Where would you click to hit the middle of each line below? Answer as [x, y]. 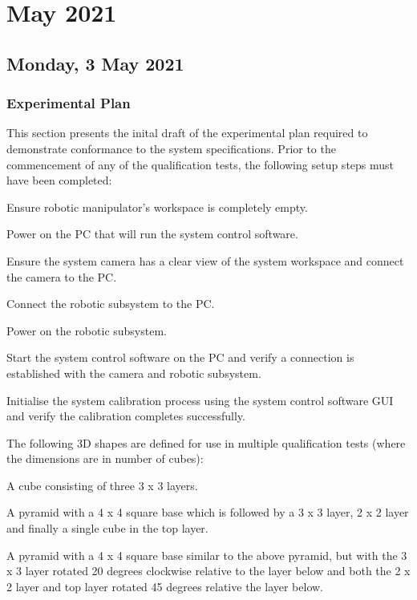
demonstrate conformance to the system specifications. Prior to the [171, 148]
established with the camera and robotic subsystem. [134, 373]
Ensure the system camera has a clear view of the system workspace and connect [205, 260]
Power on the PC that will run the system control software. [152, 234]
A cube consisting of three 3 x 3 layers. [102, 485]
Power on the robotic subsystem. [87, 330]
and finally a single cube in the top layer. [107, 528]
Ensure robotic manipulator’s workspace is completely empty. [157, 207]
